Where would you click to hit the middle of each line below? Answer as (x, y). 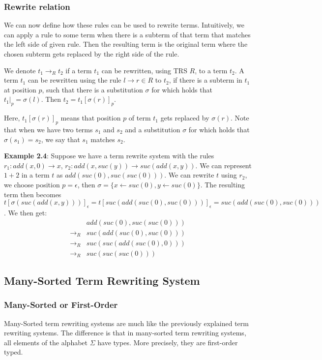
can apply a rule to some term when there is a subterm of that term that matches (127, 34)
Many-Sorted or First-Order (61, 305)
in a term (35, 175)
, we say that (60, 139)
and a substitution (153, 129)
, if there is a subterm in (205, 80)
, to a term (211, 70)
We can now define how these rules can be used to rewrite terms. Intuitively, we (124, 25)
